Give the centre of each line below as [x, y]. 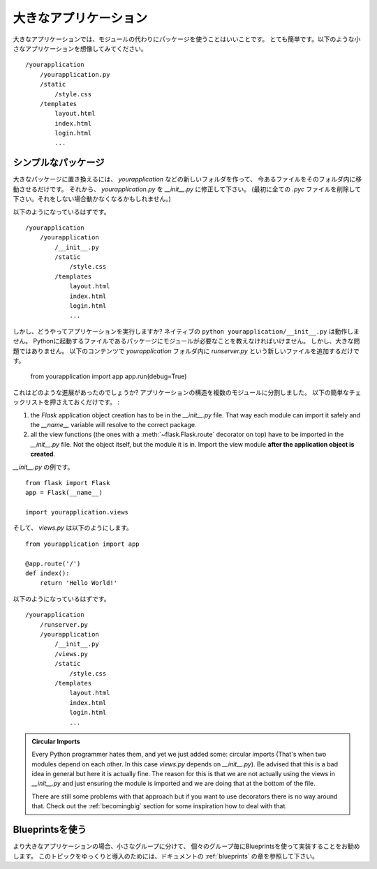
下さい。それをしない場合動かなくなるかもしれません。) [92, 199]
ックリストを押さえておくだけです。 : [66, 402]
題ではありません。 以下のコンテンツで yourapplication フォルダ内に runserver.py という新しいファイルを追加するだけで [186, 351]
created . [43, 454]
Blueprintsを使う [50, 830]
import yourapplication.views [77, 512]
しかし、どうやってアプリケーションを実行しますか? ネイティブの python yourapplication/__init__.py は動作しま [186, 331]
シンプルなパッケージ [59, 163]
